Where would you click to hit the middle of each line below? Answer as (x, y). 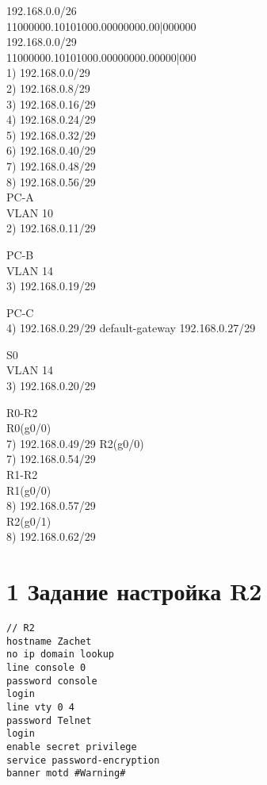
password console (52, 681)
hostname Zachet (49, 641)
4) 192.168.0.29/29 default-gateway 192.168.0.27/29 (131, 328)
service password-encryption (83, 760)
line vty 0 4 (40, 708)
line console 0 (46, 668)
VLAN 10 (30, 212)
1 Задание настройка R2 (134, 591)
